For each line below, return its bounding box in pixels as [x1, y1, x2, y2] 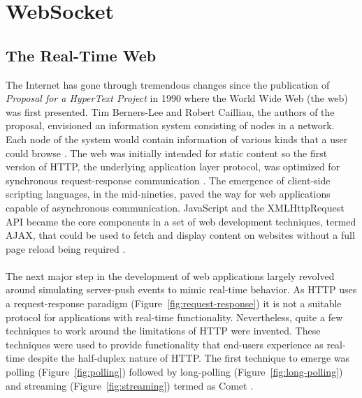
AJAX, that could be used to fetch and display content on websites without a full [6, 228, 355, 242]
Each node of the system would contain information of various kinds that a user [6, 131, 348, 146]
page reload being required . [6, 241, 126, 256]
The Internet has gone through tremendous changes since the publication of [6, 77, 330, 91]
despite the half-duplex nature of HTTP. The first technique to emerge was [27, 351, 350, 365]
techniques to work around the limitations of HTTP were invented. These [6, 323, 321, 338]
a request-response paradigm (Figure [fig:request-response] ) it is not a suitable [6, 296, 342, 311]
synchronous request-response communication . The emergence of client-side [6, 172, 331, 187]
